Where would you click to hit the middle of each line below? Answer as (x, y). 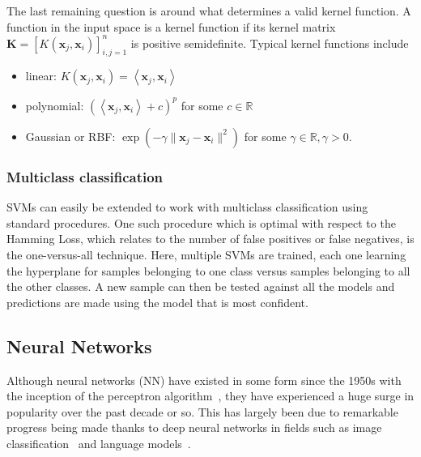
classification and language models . (99, 443)
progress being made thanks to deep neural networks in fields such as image (194, 427)
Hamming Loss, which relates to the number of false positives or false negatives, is (210, 239)
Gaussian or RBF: (70, 136)
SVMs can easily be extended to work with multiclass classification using (187, 207)
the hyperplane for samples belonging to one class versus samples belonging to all (208, 270)
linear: (41, 76)
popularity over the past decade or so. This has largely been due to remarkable (202, 411)
